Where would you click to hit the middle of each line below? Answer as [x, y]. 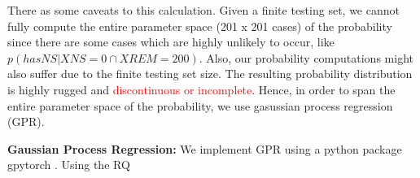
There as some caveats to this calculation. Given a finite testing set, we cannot [203, 10]
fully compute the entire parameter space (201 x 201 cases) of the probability [200, 26]
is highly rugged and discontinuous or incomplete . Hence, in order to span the [201, 89]
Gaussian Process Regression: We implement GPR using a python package [205, 148]
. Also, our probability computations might [306, 57]
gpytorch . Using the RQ [69, 165]
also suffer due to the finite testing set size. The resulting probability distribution [210, 74]
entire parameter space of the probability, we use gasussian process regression [200, 105]
